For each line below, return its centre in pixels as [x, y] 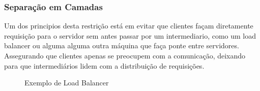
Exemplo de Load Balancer [67, 83]
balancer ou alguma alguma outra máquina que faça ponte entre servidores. [122, 45]
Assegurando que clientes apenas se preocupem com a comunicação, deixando [125, 55]
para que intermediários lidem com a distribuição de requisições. [104, 65]
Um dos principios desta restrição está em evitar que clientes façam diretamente [129, 26]
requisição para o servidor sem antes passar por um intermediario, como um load [130, 35]
